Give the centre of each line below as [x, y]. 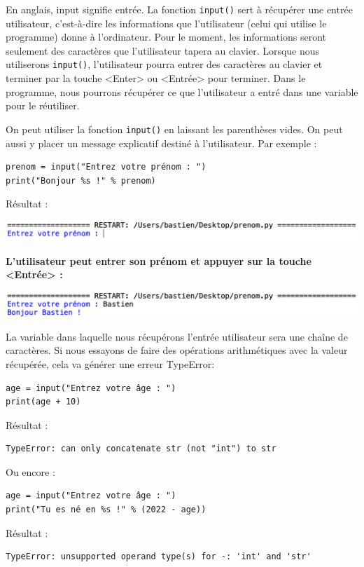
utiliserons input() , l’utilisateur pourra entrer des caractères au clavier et [164, 64]
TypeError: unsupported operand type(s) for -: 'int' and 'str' [159, 557]
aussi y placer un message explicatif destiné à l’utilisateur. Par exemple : [161, 143]
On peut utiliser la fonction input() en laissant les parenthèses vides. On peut [174, 129]
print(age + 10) [43, 402]
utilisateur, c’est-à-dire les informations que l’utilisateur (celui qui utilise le [166, 23]
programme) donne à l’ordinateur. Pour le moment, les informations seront [166, 37]
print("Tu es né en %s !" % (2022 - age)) [106, 510]
